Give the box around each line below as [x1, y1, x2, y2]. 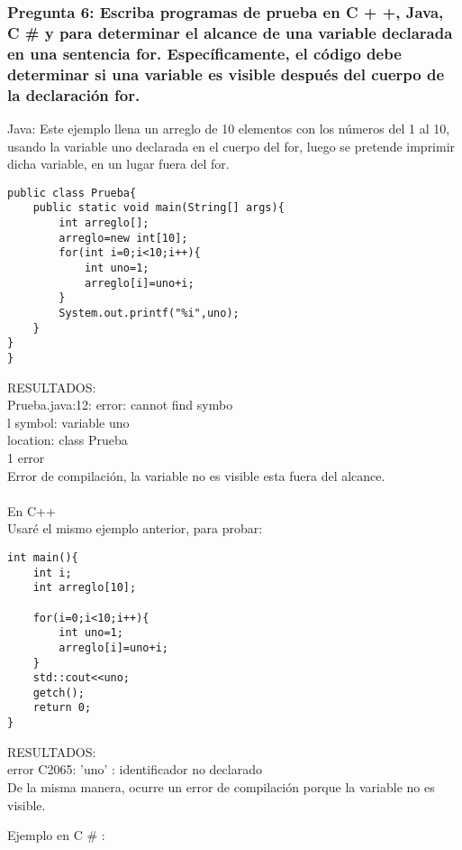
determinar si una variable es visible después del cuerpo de [7, 62, 445, 85]
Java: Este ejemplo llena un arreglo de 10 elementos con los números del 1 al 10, [7, 118, 450, 137]
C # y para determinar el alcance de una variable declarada [7, 21, 453, 43]
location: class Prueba [7, 430, 128, 449]
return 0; [32, 701, 92, 715]
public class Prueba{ [7, 186, 137, 199]
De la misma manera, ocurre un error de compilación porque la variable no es [7, 777, 435, 796]
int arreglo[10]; [32, 581, 137, 595]
